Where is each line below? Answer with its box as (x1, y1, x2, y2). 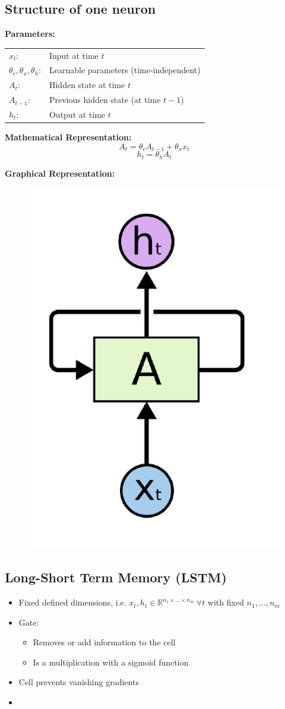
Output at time (49, 108, 106, 120)
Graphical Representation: (5, 167, 115, 179)
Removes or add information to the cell (33, 636, 176, 648)
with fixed (207, 596, 244, 608)
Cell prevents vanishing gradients (18, 676, 139, 688)
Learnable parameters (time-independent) (49, 64, 201, 76)
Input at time (49, 49, 99, 61)
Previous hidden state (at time (49, 93, 161, 106)
